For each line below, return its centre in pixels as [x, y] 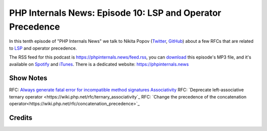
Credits [21, 118]
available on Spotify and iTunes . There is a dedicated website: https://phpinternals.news [99, 64]
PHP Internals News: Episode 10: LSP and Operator [115, 13]
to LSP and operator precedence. [43, 48]
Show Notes [28, 78]
